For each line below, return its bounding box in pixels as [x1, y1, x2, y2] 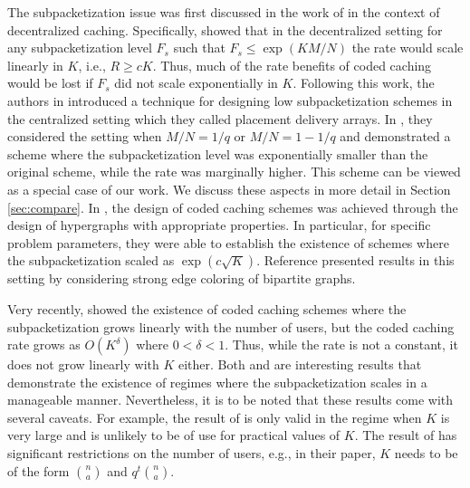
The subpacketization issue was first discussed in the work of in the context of [7, 3, 440, 21]
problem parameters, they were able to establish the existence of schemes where [7, 233, 449, 252]
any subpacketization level [7, 38, 152, 57]
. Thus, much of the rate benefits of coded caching [152, 55, 432, 74]
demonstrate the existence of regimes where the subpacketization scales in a [7, 372, 427, 391]
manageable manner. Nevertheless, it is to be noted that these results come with [7, 390, 454, 409]
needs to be [394, 444, 458, 463]
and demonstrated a [340, 127, 451, 146]
